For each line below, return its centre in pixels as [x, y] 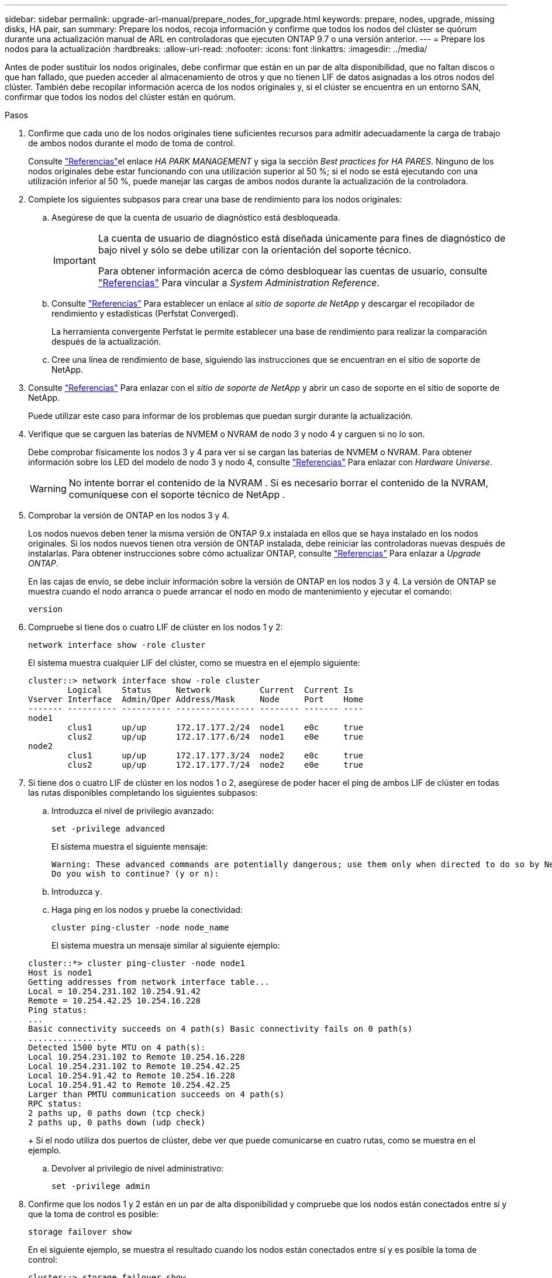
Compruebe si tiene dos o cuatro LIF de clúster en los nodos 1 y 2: [156, 627]
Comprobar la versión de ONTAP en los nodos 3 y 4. [129, 515]
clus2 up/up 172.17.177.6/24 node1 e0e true [215, 737]
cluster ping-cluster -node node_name [140, 927]
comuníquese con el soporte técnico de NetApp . [177, 494]
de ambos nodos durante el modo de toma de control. [132, 143]
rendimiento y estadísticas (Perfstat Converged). [145, 313]
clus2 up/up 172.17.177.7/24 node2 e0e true [215, 765]
